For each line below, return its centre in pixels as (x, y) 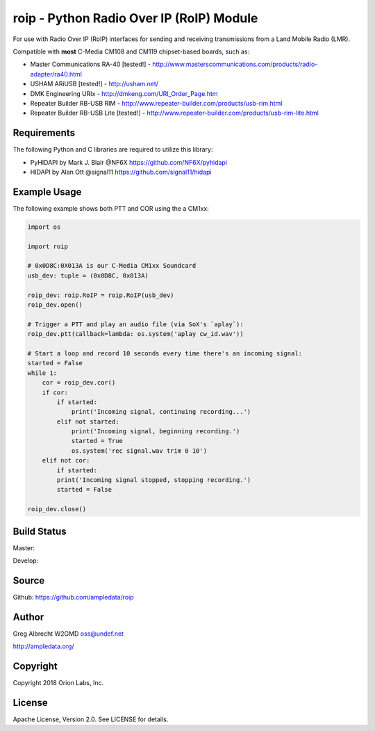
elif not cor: (66, 460)
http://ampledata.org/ (43, 646)
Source (29, 580)
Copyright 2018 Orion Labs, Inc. (58, 683)
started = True (97, 441)
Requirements (44, 133)
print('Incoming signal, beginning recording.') (156, 432)
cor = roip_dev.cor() (79, 383)
